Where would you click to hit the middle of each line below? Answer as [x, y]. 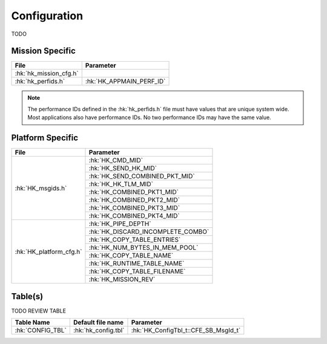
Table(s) [27, 296]
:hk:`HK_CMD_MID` [116, 160]
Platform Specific [45, 138]
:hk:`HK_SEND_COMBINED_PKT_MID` [142, 177]
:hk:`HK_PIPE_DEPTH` [120, 224]
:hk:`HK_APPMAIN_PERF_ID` [125, 82]
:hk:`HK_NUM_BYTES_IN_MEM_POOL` [144, 248]
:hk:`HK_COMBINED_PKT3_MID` [134, 208]
